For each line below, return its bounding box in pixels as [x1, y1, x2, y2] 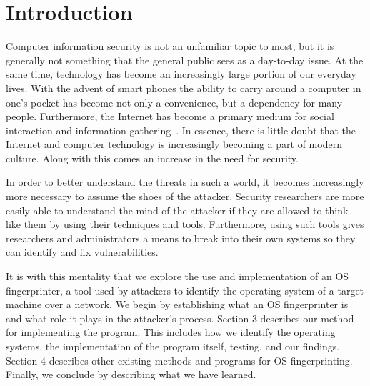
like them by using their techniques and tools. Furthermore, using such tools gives [6, 217, 364, 232]
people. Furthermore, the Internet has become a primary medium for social [6, 109, 334, 124]
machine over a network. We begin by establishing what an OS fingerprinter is [6, 297, 349, 312]
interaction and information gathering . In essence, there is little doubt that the [6, 122, 356, 137]
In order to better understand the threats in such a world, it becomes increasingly [6, 174, 364, 189]
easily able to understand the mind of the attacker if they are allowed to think [6, 202, 349, 217]
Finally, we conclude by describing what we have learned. [6, 367, 256, 382]
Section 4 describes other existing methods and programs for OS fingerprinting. [6, 352, 353, 367]
